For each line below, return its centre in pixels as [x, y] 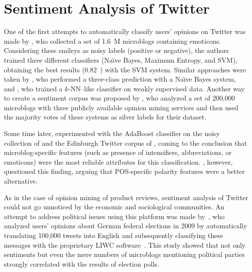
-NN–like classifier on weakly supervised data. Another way [156, 88]
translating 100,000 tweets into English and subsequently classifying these [114, 235]
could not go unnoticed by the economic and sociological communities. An [114, 207]
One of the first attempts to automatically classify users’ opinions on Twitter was [125, 31]
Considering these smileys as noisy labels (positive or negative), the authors [117, 50]
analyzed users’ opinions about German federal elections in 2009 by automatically [126, 226]
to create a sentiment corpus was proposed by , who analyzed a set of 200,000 [119, 98]
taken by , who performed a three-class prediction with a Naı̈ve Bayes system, [120, 79]
